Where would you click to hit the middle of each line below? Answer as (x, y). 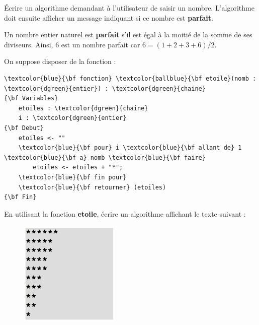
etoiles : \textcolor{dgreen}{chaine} (83, 108)
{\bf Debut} (24, 128)
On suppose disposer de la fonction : (60, 61)
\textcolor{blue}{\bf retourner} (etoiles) (92, 187)
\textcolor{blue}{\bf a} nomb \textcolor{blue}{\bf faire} (105, 157)
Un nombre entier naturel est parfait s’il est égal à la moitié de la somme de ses (128, 35)
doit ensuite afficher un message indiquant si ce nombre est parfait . (109, 17)
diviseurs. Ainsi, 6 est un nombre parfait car (72, 44)
